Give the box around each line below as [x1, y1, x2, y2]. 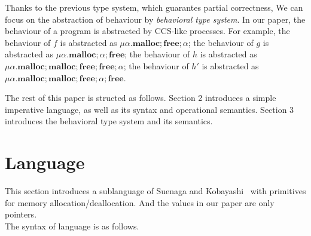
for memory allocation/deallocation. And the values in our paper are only [5, 196, 275, 209]
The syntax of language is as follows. [5, 219, 139, 232]
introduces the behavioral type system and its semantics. [5, 115, 213, 127]
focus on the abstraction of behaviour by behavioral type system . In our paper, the [5, 13, 306, 25]
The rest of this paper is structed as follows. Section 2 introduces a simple [5, 91, 276, 104]
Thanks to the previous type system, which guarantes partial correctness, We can [5, 1, 303, 13]
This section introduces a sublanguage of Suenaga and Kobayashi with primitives [5, 185, 306, 197]
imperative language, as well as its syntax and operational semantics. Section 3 [5, 103, 294, 115]
